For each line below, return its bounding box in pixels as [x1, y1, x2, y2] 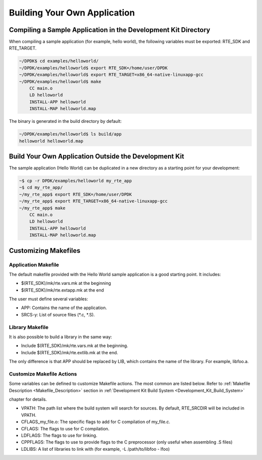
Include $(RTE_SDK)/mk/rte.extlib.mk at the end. [21, 349, 118, 355]
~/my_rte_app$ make [19, 205, 65, 211]
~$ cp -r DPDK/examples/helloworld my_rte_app [19, 178, 132, 184]
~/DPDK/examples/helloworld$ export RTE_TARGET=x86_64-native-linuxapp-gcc [19, 72, 204, 78]
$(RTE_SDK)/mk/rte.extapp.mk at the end [21, 287, 104, 293]
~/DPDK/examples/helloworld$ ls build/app [19, 131, 122, 137]
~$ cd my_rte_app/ [19, 185, 63, 190]
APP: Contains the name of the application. [21, 305, 107, 311]
